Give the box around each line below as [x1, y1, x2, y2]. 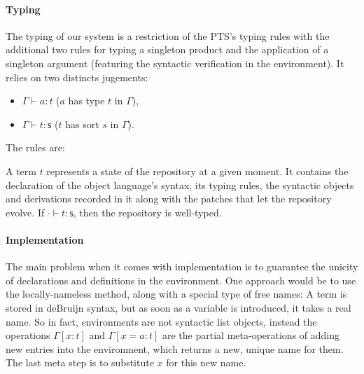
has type [68, 93, 105, 108]
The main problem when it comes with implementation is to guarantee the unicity [6, 259, 358, 274]
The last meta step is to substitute [6, 355, 154, 370]
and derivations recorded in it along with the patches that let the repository [6, 191, 332, 206]
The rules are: [6, 140, 65, 155]
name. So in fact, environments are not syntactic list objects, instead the [6, 314, 317, 328]
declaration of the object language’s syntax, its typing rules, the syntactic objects [6, 177, 354, 192]
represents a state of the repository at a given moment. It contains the [46, 163, 349, 178]
